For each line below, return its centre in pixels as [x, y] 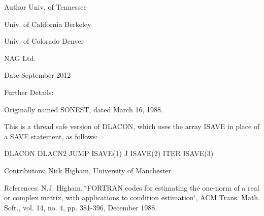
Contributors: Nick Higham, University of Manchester [88, 170]
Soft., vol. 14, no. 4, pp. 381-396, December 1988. [81, 207]
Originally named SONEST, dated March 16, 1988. [84, 109]
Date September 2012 [38, 75]
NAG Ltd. [20, 58]
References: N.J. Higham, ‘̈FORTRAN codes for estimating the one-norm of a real [132, 187]
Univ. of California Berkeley [48, 24]
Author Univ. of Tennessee [45, 7]
